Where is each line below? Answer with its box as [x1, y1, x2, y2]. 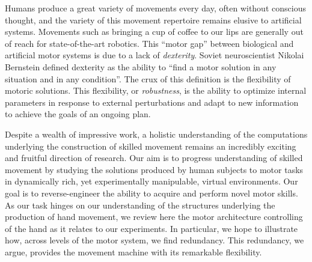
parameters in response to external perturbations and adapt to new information [5, 96, 299, 108]
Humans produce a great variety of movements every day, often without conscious [5, 2, 306, 14]
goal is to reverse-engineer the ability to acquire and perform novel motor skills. [5, 186, 298, 199]
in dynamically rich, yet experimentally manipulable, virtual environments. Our [5, 175, 298, 187]
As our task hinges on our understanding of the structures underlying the [5, 198, 275, 211]
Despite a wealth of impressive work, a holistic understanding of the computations [5, 127, 308, 140]
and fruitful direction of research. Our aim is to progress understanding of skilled [5, 151, 303, 164]
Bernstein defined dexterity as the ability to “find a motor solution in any [5, 60, 277, 73]
